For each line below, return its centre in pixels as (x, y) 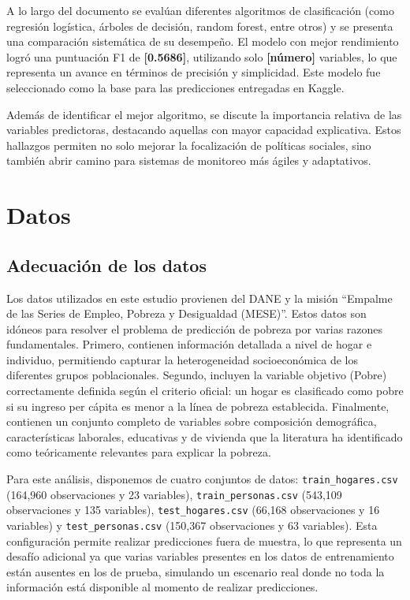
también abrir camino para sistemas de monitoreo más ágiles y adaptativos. (189, 160)
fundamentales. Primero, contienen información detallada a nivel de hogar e (189, 344)
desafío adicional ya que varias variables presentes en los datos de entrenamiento (200, 556)
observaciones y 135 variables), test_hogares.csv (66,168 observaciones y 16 (193, 510)
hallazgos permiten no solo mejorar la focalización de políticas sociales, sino (189, 145)
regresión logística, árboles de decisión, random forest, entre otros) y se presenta (200, 26)
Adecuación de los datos (106, 265)
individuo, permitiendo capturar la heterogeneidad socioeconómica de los (183, 359)
